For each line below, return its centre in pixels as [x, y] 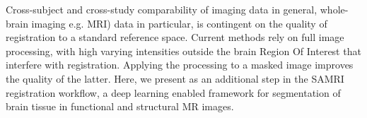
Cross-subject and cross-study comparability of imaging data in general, [162, 9]
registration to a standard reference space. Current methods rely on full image [175, 37]
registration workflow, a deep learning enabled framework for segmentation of [173, 92]
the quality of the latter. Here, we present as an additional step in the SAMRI [175, 78]
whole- [334, 9]
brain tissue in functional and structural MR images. [120, 106]
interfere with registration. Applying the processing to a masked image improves [180, 65]
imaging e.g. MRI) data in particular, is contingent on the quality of [179, 23]
